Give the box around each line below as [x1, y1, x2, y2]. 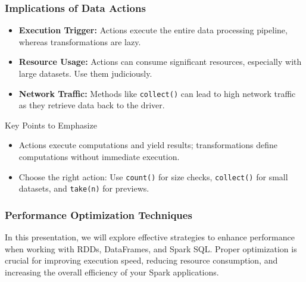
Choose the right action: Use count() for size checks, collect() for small [18, 170, 288, 183]
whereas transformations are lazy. [18, 35, 141, 48]
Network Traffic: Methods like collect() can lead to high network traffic [18, 87, 296, 99]
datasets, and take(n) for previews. [18, 182, 149, 195]
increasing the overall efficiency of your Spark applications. [5, 265, 219, 278]
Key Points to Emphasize [5, 118, 97, 131]
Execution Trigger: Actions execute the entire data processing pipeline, [18, 24, 288, 36]
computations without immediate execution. [18, 151, 180, 163]
